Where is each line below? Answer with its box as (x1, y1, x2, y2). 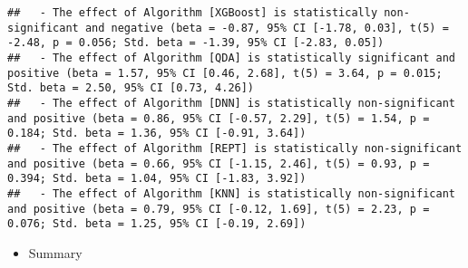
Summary (28, 243, 83, 262)
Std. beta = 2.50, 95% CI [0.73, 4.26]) (7, 81, 255, 95)
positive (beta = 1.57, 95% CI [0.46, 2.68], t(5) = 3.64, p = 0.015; (7, 66, 443, 80)
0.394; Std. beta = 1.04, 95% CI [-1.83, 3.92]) (7, 172, 307, 186)
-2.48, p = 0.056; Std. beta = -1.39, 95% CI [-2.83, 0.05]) (7, 36, 385, 50)
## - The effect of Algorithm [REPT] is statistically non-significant (7, 141, 463, 155)
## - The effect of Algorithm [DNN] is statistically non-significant (7, 96, 455, 110)
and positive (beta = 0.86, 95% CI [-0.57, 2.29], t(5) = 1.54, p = (7, 111, 430, 125)
